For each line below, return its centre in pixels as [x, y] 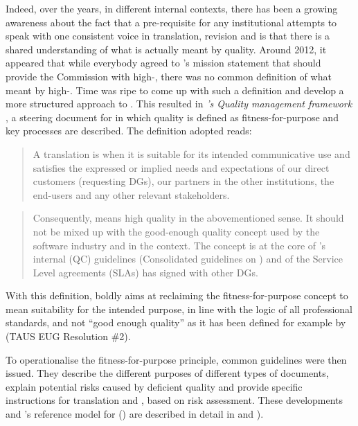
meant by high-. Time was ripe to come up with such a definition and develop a [175, 90]
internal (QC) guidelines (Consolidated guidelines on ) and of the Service [188, 259]
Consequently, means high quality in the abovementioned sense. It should [188, 218]
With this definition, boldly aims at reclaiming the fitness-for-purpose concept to [177, 295]
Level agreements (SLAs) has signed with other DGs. [145, 272]
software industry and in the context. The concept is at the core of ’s [179, 245]
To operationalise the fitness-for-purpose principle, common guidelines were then [176, 359]
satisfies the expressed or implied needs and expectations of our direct [181, 167]
